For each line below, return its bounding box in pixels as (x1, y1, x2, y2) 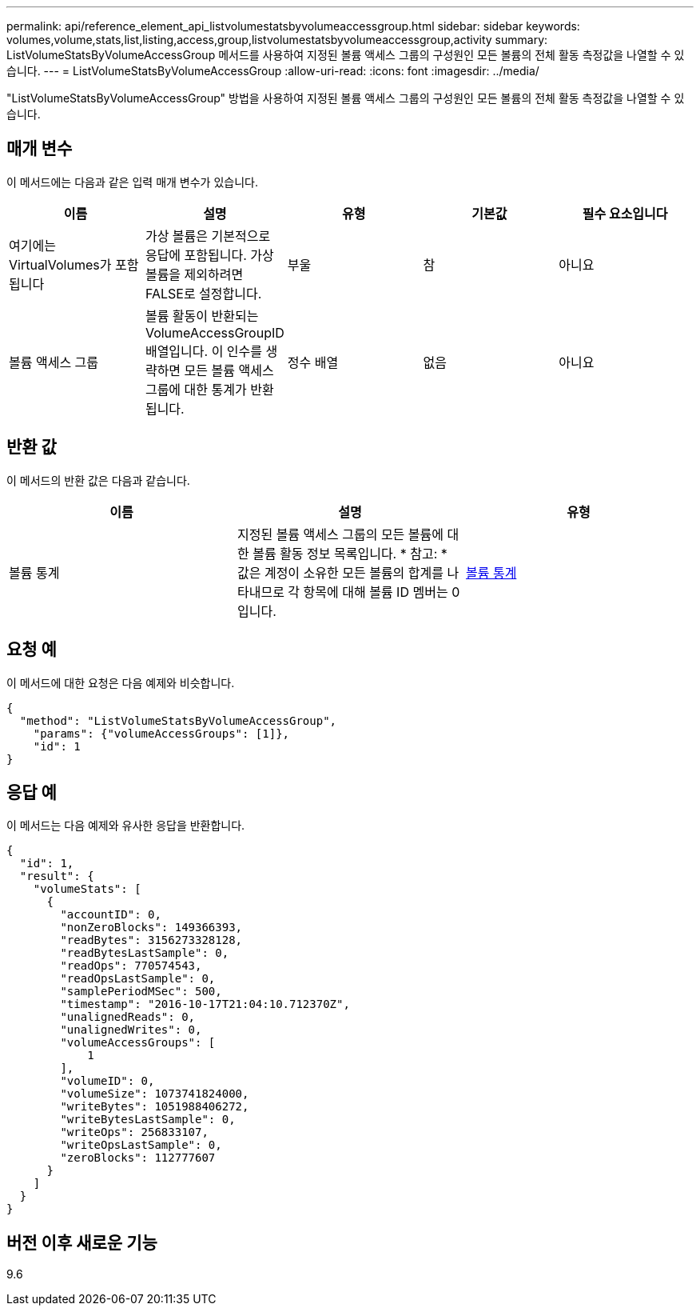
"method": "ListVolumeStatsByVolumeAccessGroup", (19, 714, 337, 727)
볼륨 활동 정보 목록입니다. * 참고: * (253, 545, 447, 562)
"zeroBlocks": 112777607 (60, 1151, 216, 1165)
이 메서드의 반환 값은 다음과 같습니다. (6, 473, 190, 487)
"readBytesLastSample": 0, (60, 946, 229, 960)
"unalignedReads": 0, (60, 1010, 196, 1024)
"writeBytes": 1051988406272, (60, 1100, 249, 1114)
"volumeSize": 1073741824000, (60, 1087, 249, 1101)
